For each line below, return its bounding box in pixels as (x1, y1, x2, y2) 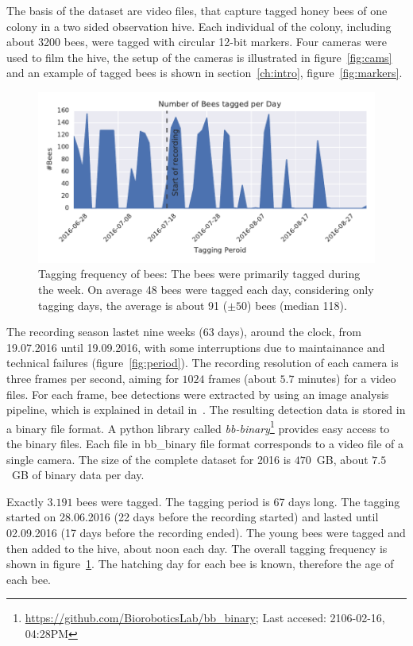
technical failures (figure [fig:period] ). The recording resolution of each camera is (6, 354, 399, 371)
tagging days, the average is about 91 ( (38, 296, 228, 313)
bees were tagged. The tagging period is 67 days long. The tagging (76, 493, 400, 509)
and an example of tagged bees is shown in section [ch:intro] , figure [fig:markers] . (6, 64, 403, 81)
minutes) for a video (298, 369, 396, 386)
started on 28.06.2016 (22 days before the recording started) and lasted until (6, 509, 379, 525)
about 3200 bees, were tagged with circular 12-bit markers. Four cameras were (6, 33, 388, 50)
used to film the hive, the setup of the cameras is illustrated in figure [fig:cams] (6, 48, 392, 65)
